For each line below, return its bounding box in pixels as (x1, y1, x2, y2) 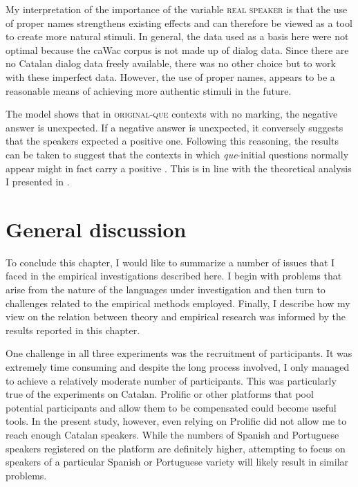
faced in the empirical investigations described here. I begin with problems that (6, 268, 342, 283)
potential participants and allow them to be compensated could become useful (6, 400, 337, 414)
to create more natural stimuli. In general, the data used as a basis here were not (6, 29, 349, 44)
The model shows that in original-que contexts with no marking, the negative (6, 107, 338, 121)
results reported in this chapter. (6, 322, 140, 337)
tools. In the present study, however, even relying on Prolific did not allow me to (6, 414, 347, 428)
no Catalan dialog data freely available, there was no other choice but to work (6, 56, 336, 71)
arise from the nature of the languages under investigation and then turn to (6, 282, 326, 297)
